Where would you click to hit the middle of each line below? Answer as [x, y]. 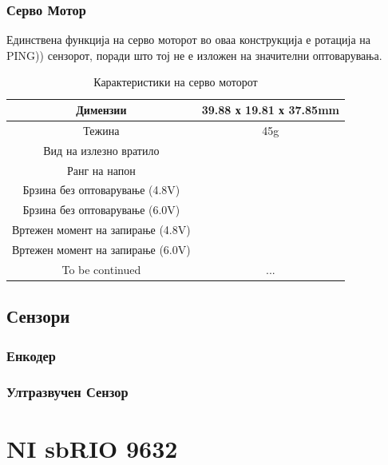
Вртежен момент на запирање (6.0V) [101, 249]
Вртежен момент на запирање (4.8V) [101, 230]
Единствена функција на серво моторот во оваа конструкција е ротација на [189, 40]
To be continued [101, 269]
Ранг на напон [101, 170]
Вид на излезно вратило [101, 150]
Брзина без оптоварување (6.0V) [101, 210]
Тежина [101, 130]
